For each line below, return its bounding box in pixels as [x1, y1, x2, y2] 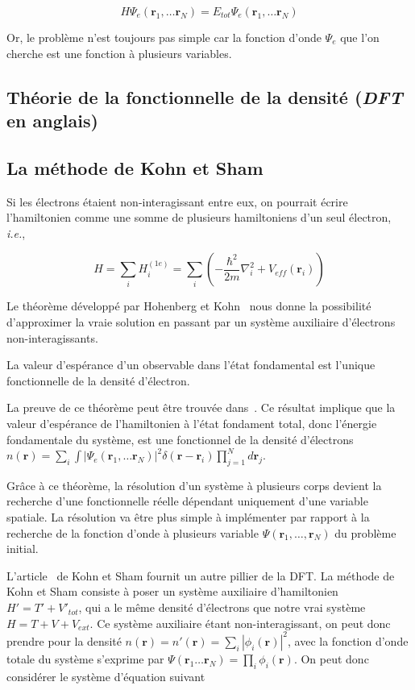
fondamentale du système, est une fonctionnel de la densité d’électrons [6, 430, 354, 447]
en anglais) [6, 107, 98, 132]
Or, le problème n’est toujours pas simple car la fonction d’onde [6, 29, 322, 45]
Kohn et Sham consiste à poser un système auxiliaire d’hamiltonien [6, 583, 338, 600]
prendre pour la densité [6, 632, 122, 649]
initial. [6, 540, 39, 557]
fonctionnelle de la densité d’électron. [6, 372, 190, 389]
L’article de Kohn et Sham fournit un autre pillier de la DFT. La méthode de [6, 567, 395, 584]
